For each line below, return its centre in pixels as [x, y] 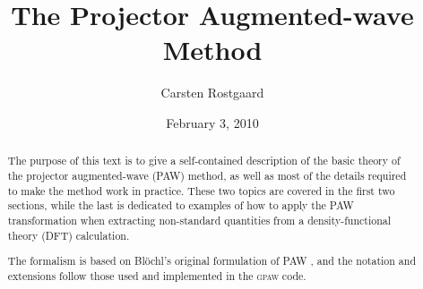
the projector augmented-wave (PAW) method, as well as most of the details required [207, 175]
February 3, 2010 [212, 122]
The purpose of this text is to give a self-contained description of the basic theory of [204, 161]
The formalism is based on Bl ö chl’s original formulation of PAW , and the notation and [212, 261]
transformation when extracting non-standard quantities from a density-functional [199, 220]
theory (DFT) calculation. [69, 235]
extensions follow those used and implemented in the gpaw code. [157, 275]
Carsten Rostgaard [212, 93]
